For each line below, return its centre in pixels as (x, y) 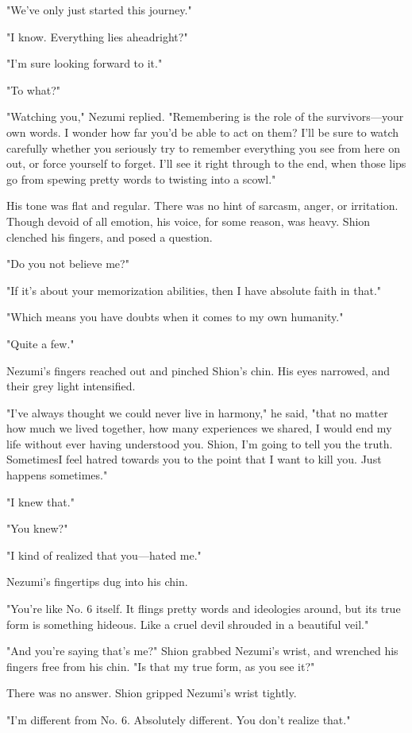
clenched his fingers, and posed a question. (110, 237)
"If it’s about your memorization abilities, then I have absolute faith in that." (194, 290)
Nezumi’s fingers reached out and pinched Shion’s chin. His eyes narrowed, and (198, 370)
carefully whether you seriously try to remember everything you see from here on (204, 147)
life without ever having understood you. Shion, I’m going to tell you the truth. (200, 443)
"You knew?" (37, 528)
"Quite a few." (40, 343)
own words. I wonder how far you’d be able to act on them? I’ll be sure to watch (203, 132)
